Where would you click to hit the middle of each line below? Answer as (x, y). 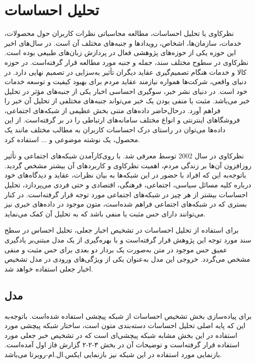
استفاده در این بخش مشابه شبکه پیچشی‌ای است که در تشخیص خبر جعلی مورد (121, 335)
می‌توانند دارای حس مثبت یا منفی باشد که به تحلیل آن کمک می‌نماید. (105, 213)
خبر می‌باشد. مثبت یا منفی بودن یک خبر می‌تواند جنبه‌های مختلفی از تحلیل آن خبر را (127, 101)
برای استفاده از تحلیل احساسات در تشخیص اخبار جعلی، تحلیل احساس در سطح (122, 230)
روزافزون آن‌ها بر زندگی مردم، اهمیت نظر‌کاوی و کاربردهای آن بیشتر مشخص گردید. (128, 165)
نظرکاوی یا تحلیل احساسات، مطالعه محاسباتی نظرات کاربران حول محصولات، (119, 33)
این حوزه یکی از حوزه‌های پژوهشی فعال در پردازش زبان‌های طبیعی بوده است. (120, 52)
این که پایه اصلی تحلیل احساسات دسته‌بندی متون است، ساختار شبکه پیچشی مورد (125, 325)
